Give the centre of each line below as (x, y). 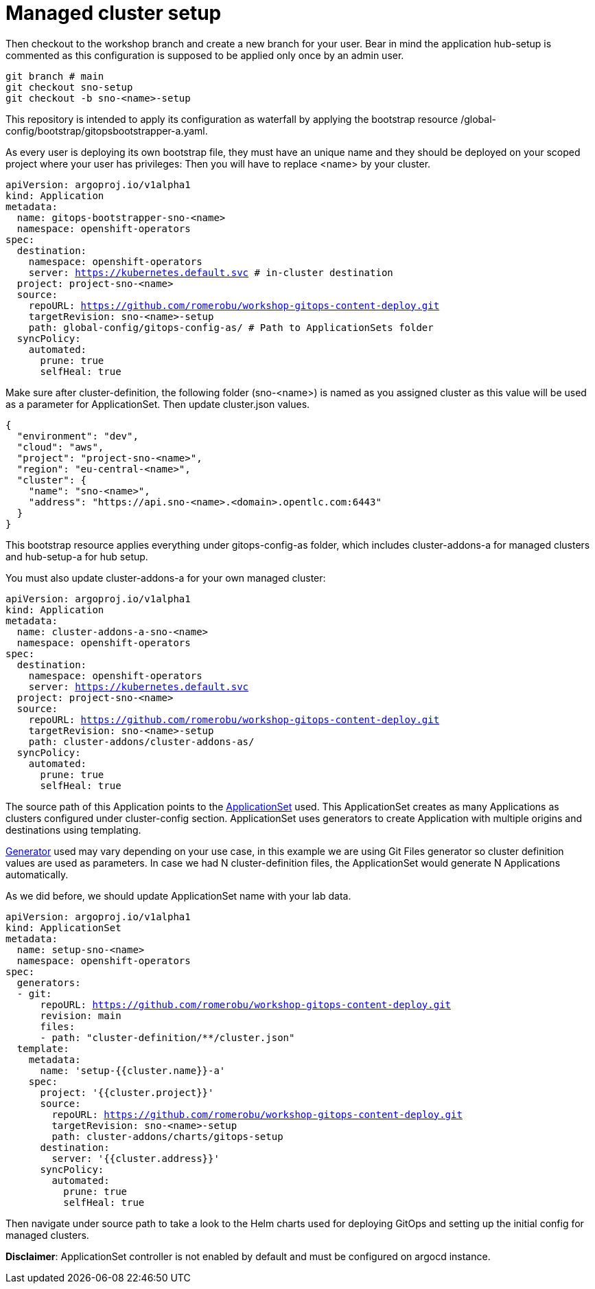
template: (43, 1048)
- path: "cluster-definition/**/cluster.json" (167, 1037)
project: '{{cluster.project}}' (127, 1092)
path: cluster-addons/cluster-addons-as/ (141, 741)
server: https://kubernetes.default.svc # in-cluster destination (211, 272)
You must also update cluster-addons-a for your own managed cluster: (166, 578)
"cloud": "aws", (60, 447)
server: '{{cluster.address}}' (136, 1158)
